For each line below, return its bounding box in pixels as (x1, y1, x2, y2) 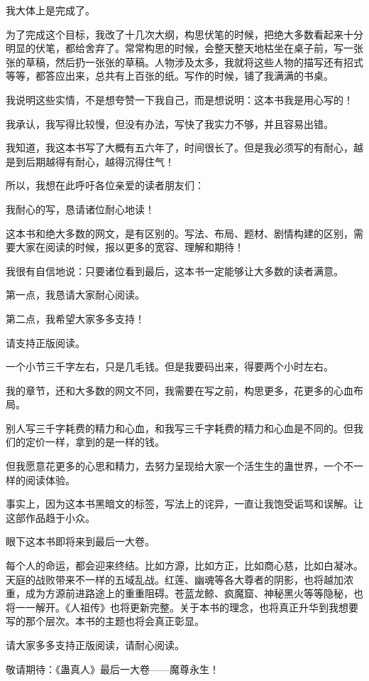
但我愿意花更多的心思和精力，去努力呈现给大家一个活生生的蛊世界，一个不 (6, 459, 353, 473)
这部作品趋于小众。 (6, 510, 95, 525)
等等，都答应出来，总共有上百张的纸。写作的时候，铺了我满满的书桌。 (6, 68, 334, 83)
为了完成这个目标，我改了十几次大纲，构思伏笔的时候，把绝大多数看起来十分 (6, 26, 363, 41)
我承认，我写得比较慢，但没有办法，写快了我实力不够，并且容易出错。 (6, 116, 334, 131)
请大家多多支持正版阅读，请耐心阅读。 (6, 638, 184, 652)
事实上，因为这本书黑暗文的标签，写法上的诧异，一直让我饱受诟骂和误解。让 (6, 496, 363, 511)
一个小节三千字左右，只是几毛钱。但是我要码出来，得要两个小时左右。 (6, 359, 334, 374)
